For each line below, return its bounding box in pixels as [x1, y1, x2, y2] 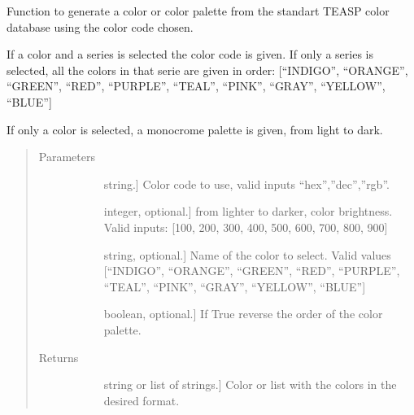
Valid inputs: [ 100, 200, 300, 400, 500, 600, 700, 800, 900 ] [103, 218, 388, 235]
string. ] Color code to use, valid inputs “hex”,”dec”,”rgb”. [103, 175, 390, 192]
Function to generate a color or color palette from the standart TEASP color [7, 2, 390, 19]
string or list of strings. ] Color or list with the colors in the [103, 376, 397, 393]
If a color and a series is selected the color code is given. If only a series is [7, 46, 374, 63]
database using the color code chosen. [7, 18, 194, 35]
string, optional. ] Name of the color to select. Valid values [103, 246, 391, 263]
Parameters [38, 148, 95, 165]
